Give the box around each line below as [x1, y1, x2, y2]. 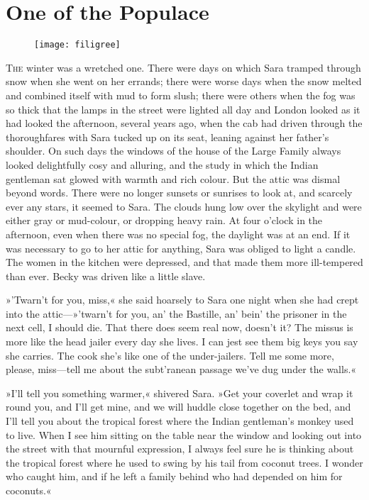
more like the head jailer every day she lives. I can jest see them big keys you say [6, 334, 358, 349]
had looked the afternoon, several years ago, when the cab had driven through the [6, 116, 363, 130]
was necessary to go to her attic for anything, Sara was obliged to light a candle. [6, 240, 356, 255]
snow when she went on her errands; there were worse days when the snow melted [6, 74, 362, 89]
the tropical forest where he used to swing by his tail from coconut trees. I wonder [6, 455, 363, 470]
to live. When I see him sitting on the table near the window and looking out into [6, 427, 362, 442]
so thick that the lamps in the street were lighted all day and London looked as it [6, 101, 360, 116]
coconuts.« [6, 483, 52, 497]
